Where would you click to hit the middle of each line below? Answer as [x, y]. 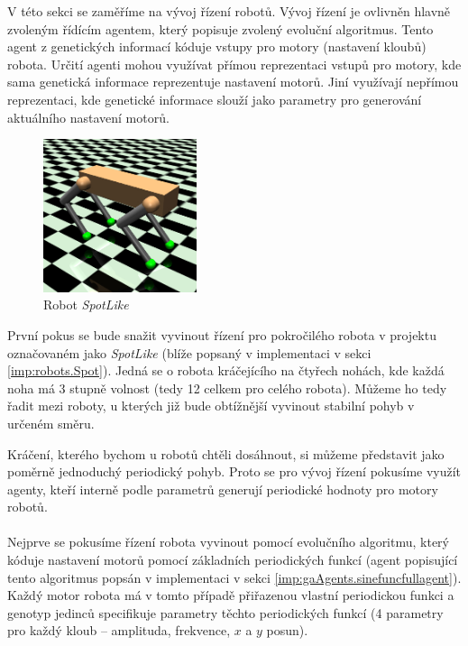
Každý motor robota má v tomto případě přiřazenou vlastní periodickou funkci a [231, 595]
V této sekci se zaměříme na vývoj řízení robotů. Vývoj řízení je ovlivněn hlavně [229, 11]
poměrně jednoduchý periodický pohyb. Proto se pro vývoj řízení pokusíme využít [234, 471]
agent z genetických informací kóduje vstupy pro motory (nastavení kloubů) [217, 46]
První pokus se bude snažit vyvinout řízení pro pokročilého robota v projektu [222, 334]
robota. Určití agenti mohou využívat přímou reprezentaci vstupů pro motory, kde [234, 64]
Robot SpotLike [86, 305]
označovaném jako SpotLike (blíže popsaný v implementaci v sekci [189, 352]
